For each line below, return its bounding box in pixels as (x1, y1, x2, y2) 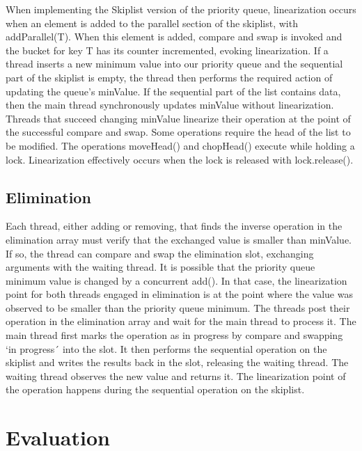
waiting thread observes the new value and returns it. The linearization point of (6, 368, 346, 383)
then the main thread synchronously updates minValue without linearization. (6, 97, 334, 112)
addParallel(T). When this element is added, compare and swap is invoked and (6, 29, 343, 44)
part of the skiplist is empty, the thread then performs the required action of (6, 70, 333, 84)
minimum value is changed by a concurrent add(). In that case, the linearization (6, 273, 347, 287)
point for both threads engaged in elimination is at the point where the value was (6, 287, 353, 301)
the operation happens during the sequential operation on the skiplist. (6, 382, 305, 397)
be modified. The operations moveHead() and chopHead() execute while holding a (6, 138, 355, 152)
